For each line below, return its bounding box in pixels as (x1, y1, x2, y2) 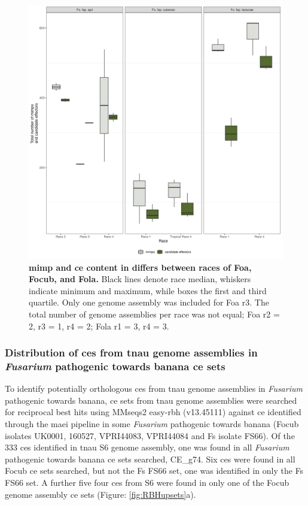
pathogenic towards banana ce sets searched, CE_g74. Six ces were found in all (5, 452, 295, 465)
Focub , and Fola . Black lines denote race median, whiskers (29, 273, 251, 285)
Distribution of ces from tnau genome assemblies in (5, 345, 258, 360)
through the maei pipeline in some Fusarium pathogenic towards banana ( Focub (5, 418, 299, 430)
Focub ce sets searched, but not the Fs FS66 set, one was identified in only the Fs (5, 464, 304, 477)
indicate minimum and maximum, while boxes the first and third (29, 284, 267, 297)
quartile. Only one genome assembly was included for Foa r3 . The (29, 296, 269, 309)
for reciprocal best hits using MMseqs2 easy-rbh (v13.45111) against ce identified (5, 406, 301, 418)
